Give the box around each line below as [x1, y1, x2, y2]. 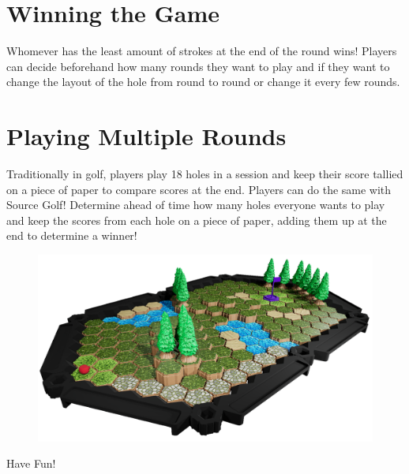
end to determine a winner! [6, 227, 137, 244]
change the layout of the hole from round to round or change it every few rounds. [6, 73, 400, 90]
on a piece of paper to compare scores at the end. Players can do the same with [6, 181, 392, 197]
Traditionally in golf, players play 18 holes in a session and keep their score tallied [6, 166, 403, 182]
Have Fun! [6, 455, 56, 472]
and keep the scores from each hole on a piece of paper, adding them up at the [6, 211, 387, 228]
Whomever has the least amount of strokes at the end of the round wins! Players [6, 43, 397, 59]
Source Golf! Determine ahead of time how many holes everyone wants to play [6, 196, 385, 213]
